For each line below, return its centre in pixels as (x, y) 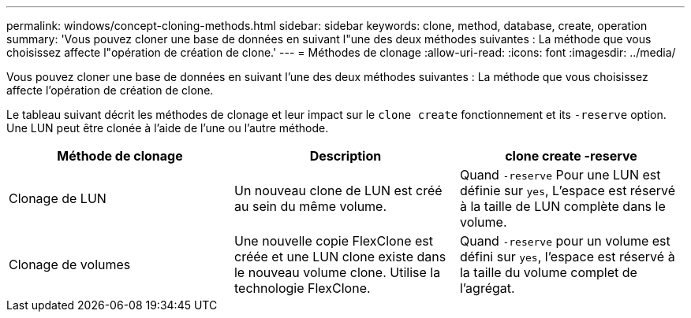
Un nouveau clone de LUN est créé (338, 190)
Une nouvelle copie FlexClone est (333, 241)
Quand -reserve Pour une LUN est (560, 175)
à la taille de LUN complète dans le (562, 206)
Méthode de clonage (120, 156)
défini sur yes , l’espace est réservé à (567, 257)
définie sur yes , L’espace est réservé (567, 190)
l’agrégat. (487, 288)
